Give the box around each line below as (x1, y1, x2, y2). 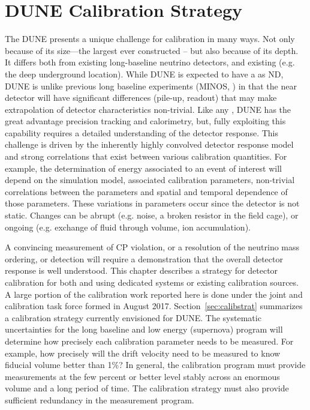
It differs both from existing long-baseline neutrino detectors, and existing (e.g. (5, 56, 295, 68)
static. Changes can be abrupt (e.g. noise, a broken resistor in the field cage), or (5, 209, 299, 222)
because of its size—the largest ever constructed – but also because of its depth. (5, 44, 299, 56)
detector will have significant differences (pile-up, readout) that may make (5, 91, 277, 104)
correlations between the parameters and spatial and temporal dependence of (5, 185, 288, 197)
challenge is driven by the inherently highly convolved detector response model (5, 138, 294, 151)
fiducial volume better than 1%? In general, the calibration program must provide (5, 358, 306, 371)
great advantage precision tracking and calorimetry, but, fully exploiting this (5, 115, 286, 127)
